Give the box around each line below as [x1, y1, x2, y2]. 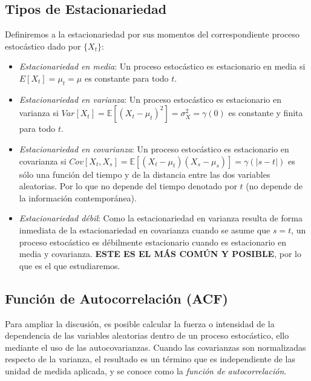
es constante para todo [84, 71, 169, 84]
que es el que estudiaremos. [19, 259, 120, 272]
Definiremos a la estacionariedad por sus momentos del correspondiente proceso [5, 28, 300, 41]
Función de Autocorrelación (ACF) [5, 288, 228, 307]
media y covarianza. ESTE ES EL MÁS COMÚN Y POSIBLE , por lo [19, 247, 301, 260]
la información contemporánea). [19, 191, 137, 204]
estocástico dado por [5, 39, 81, 52]
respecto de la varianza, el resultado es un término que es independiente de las [5, 353, 296, 365]
